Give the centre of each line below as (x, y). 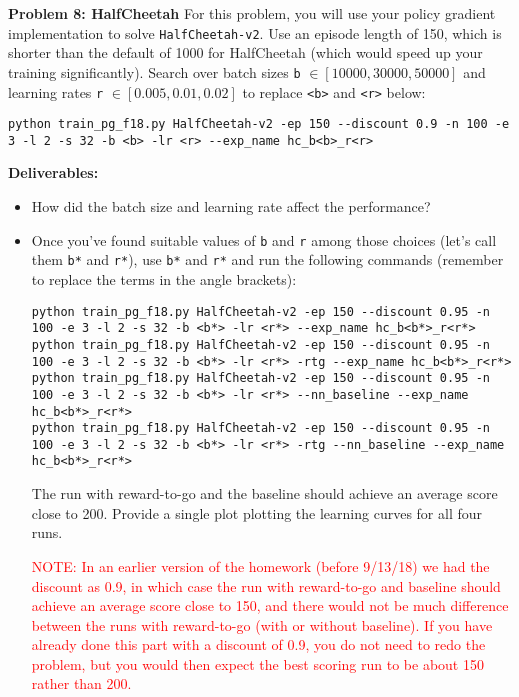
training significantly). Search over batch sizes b (154, 71)
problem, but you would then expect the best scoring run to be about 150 (257, 663)
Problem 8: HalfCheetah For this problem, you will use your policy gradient (252, 13)
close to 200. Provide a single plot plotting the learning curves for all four (256, 512)
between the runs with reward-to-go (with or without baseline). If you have (262, 624)
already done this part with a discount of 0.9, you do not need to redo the (258, 644)
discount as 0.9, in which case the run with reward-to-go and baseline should (266, 585)
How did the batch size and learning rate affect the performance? (231, 206)
